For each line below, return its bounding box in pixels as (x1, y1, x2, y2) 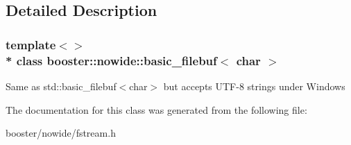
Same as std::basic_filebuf (6, 78, 117, 93)
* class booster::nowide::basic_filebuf (6, 51, 217, 69)
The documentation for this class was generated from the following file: (6, 102, 307, 117)
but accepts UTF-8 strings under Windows (163, 78, 345, 93)
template (6, 35, 56, 53)
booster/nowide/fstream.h (6, 126, 116, 140)
